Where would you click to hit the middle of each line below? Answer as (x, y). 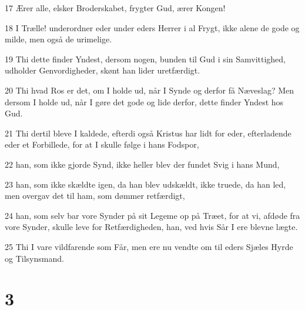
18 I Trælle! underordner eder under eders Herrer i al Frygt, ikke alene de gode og (152, 27)
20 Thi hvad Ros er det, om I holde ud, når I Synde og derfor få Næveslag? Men (150, 90)
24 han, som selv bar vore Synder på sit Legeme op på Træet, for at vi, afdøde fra (152, 215)
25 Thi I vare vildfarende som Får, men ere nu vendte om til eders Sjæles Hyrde (149, 246)
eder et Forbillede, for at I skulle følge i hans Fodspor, (102, 144)
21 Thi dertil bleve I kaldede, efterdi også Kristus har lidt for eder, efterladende (148, 133)
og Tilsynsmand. (34, 258)
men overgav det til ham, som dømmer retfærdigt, (95, 196)
